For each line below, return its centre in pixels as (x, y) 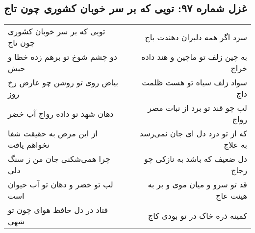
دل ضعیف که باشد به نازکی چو (196, 159)
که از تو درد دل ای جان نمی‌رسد (193, 133)
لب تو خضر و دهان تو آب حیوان (61, 184)
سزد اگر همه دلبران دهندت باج (196, 37)
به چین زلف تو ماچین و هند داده (194, 57)
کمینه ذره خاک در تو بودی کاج (197, 215)
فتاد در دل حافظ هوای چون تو (58, 210)
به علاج (235, 145)
